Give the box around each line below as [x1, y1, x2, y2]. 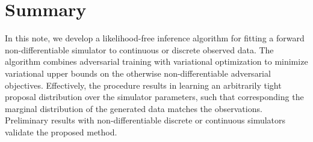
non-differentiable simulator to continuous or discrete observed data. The [5, 43, 274, 56]
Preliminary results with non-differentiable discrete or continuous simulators [5, 114, 286, 126]
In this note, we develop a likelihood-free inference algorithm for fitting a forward [5, 32, 305, 44]
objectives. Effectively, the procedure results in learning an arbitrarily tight [5, 78, 282, 91]
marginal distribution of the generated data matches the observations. [5, 102, 262, 114]
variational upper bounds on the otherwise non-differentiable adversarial [5, 67, 271, 79]
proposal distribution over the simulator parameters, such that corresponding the [5, 90, 304, 103]
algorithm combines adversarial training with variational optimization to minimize [5, 55, 308, 68]
